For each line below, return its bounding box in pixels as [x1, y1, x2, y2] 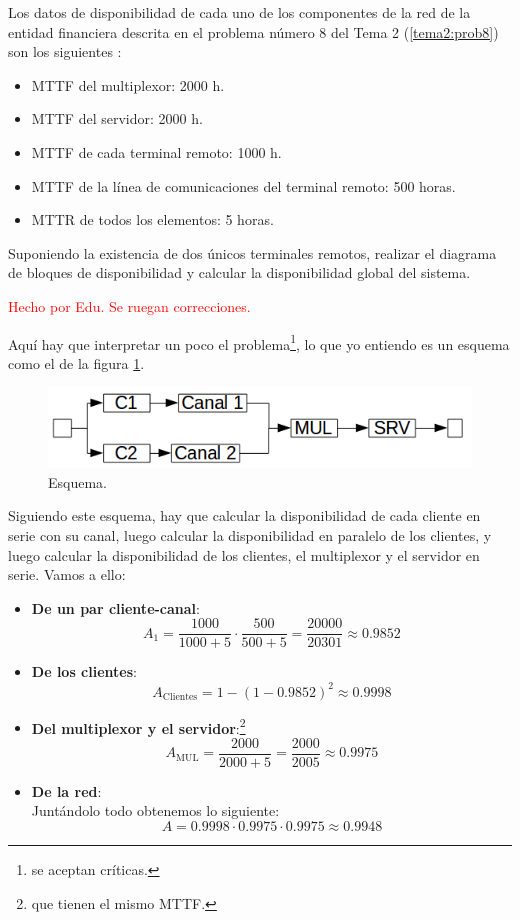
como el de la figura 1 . [8, 352, 145, 373]
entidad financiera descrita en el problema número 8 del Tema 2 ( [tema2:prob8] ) [8, 21, 499, 42]
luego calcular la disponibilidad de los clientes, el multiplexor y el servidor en [8, 544, 480, 565]
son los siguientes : [8, 41, 122, 62]
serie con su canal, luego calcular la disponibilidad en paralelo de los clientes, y [8, 525, 492, 546]
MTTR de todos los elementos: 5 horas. [31, 209, 274, 230]
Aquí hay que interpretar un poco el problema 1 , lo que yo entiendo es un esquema [8, 330, 510, 354]
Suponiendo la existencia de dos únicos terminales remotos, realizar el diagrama [8, 242, 497, 263]
